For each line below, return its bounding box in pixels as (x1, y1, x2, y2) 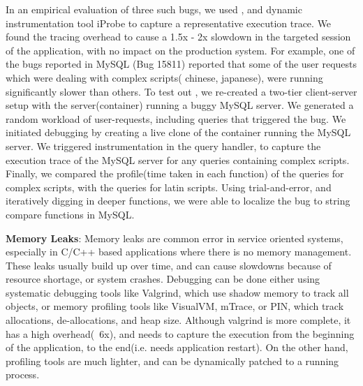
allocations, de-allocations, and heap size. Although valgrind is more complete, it (6, 313, 351, 327)
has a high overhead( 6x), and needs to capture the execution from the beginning (6, 326, 355, 341)
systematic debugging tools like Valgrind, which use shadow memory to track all (6, 285, 349, 299)
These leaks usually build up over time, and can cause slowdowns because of (6, 258, 332, 272)
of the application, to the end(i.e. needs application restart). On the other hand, (6, 340, 348, 355)
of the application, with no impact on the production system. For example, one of (6, 43, 355, 57)
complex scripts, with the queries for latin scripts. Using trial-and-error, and (6, 179, 332, 194)
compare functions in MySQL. (6, 207, 135, 221)
